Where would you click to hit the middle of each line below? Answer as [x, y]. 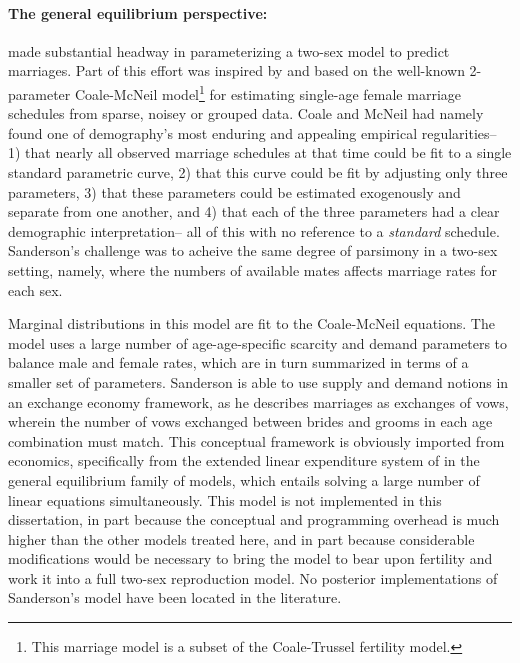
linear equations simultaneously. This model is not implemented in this [225, 499]
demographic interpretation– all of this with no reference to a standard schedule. [254, 230]
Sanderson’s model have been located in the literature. [175, 597]
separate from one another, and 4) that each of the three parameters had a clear [254, 211]
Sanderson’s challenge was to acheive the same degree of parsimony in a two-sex [253, 250]
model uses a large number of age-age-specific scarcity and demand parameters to [258, 342]
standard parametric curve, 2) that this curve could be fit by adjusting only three [258, 172]
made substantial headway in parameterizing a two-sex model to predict [229, 50]
